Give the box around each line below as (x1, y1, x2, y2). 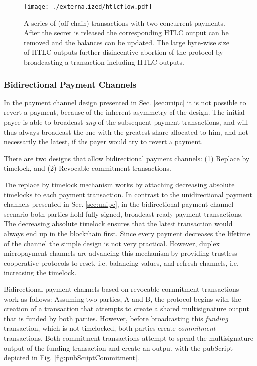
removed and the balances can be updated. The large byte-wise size (24, 37, 229, 47)
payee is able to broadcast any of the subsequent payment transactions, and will (4, 117, 248, 127)
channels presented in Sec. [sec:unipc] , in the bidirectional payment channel (4, 199, 234, 209)
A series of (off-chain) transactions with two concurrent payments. (24, 17, 225, 28)
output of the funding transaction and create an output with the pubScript (4, 342, 233, 353)
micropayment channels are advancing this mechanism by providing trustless (4, 248, 237, 258)
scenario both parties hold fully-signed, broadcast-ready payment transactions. (4, 208, 243, 219)
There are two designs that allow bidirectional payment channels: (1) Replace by (4, 153, 250, 163)
